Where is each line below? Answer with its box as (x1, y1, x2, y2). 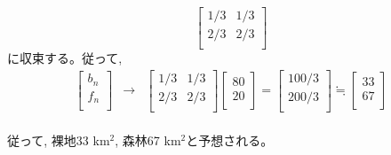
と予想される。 (186, 131, 274, 150)
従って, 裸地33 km (7, 131, 110, 150)
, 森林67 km (115, 131, 181, 150)
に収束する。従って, (7, 49, 123, 67)
